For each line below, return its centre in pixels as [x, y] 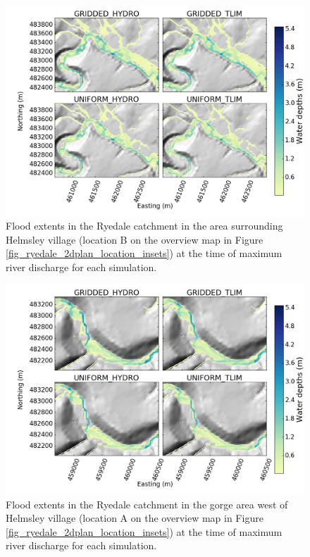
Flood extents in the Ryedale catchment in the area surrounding [144, 226]
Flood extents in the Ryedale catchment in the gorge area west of [147, 504]
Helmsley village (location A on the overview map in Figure [135, 518]
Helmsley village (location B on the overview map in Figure [135, 239]
